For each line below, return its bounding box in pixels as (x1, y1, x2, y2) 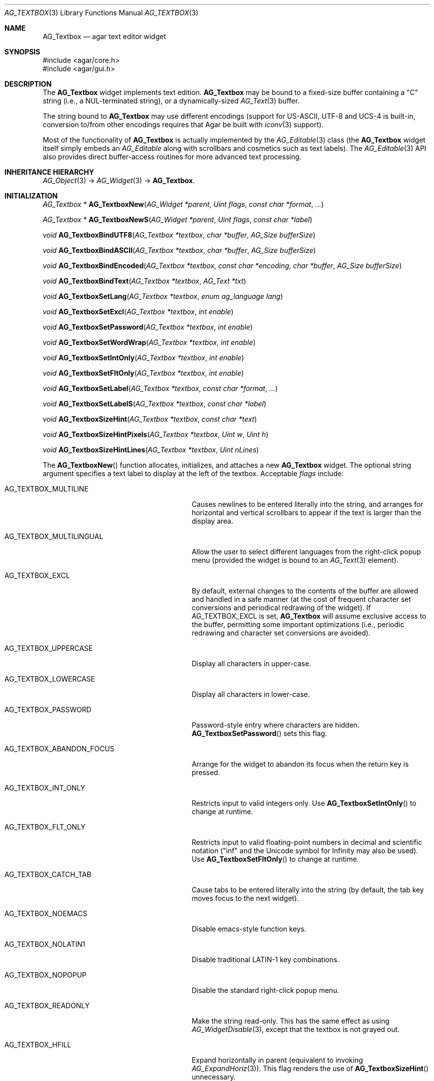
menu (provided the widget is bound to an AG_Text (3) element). (192, 556, 399, 564)
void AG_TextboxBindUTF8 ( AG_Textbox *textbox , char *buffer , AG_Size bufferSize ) (43, 231, 316, 239)
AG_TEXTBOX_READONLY (4, 1001, 90, 1010)
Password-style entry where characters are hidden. (192, 721, 360, 729)
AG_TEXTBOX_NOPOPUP (4, 971, 87, 979)
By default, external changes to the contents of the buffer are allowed (192, 587, 419, 595)
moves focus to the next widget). (192, 894, 299, 902)
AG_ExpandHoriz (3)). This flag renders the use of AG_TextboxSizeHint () (192, 1064, 429, 1073)
